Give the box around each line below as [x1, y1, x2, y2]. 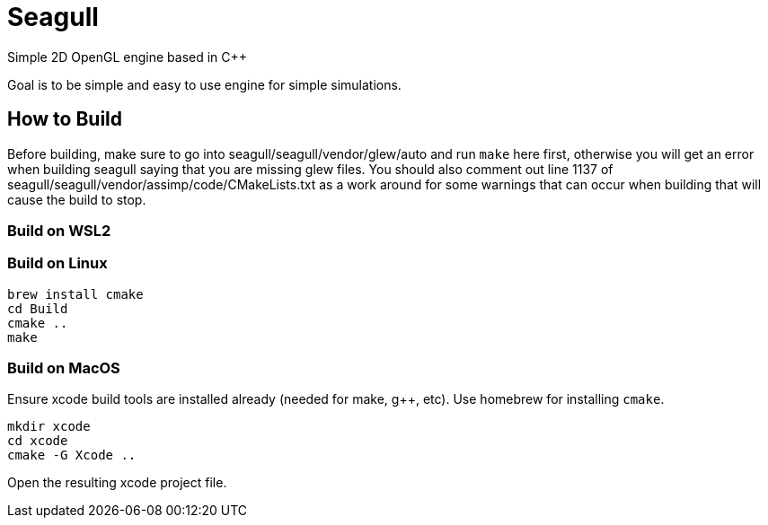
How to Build [7, 108, 123, 131]
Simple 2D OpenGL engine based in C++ [7, 48, 248, 65]
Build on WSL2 [7, 221, 111, 240]
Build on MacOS [7, 359, 120, 378]
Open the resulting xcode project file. [7, 475, 227, 491]
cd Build [7, 301, 68, 316]
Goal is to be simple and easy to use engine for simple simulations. [7, 76, 402, 92]
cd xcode [7, 433, 68, 449]
